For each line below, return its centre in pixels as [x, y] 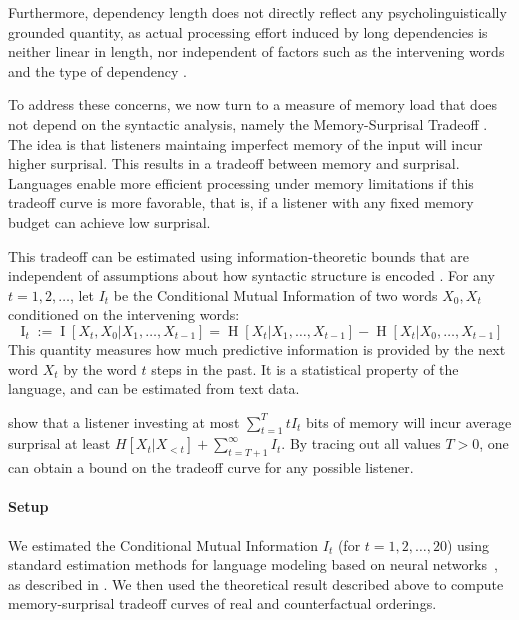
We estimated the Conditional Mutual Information [163, 544]
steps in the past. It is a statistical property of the [305, 368]
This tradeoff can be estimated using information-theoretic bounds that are [238, 255]
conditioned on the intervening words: [124, 314]
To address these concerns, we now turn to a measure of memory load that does [253, 104]
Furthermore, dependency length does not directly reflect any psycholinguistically [257, 12]
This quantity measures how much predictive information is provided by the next [257, 348]
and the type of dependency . [97, 70]
